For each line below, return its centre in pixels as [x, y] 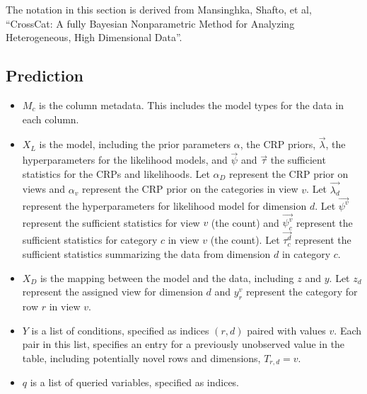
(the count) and [245, 222]
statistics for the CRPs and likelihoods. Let [116, 173]
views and [44, 189]
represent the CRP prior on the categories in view [190, 189]
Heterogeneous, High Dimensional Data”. [94, 37]
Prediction [45, 75]
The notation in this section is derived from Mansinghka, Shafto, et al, [159, 9]
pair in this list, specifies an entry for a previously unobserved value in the [183, 344]
